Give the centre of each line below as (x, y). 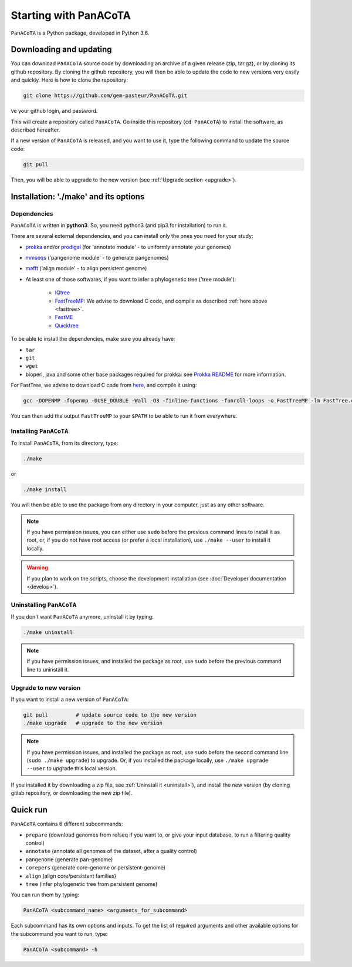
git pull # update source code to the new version (110, 715)
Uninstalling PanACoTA (43, 605)
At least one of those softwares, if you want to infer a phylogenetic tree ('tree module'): (131, 279)
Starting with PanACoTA (71, 15)
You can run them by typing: (45, 895)
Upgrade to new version (46, 687)
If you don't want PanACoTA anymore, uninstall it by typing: (82, 617)
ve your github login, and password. (54, 111)
